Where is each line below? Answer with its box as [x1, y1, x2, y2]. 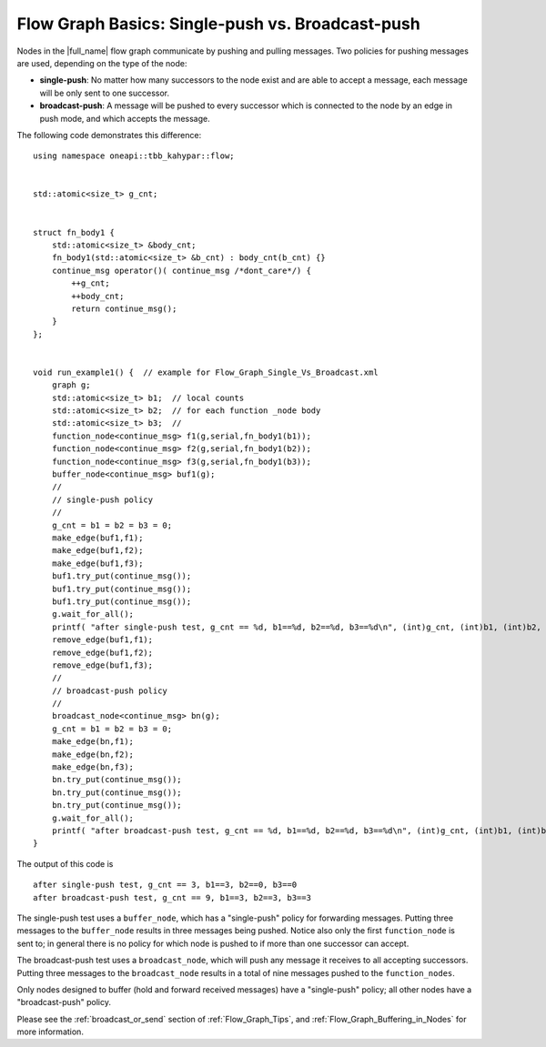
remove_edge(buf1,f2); [51, 647, 154, 658]
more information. [16, 1026, 84, 1037]
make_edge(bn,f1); [51, 737, 135, 747]
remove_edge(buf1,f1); [51, 635, 154, 645]
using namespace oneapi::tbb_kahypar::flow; [33, 151, 236, 161]
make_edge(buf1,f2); [51, 546, 144, 556]
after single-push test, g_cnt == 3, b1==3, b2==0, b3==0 [33, 880, 298, 891]
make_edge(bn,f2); [51, 749, 135, 760]
